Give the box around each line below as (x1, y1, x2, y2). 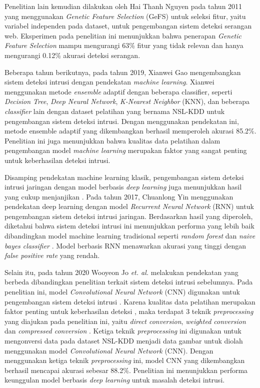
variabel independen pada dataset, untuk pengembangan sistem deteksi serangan (4, 20, 252, 31)
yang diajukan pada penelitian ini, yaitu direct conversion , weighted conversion (4, 315, 246, 326)
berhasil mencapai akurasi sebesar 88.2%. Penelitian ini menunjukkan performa (4, 364, 248, 375)
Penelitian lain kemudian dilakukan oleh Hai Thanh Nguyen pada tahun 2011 (4, 1, 242, 11)
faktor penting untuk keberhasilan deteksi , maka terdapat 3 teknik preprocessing (4, 306, 253, 316)
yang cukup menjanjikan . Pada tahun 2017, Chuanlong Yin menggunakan (4, 191, 233, 201)
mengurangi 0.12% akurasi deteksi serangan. (4, 49, 140, 60)
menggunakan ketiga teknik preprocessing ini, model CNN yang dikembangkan (4, 355, 245, 365)
